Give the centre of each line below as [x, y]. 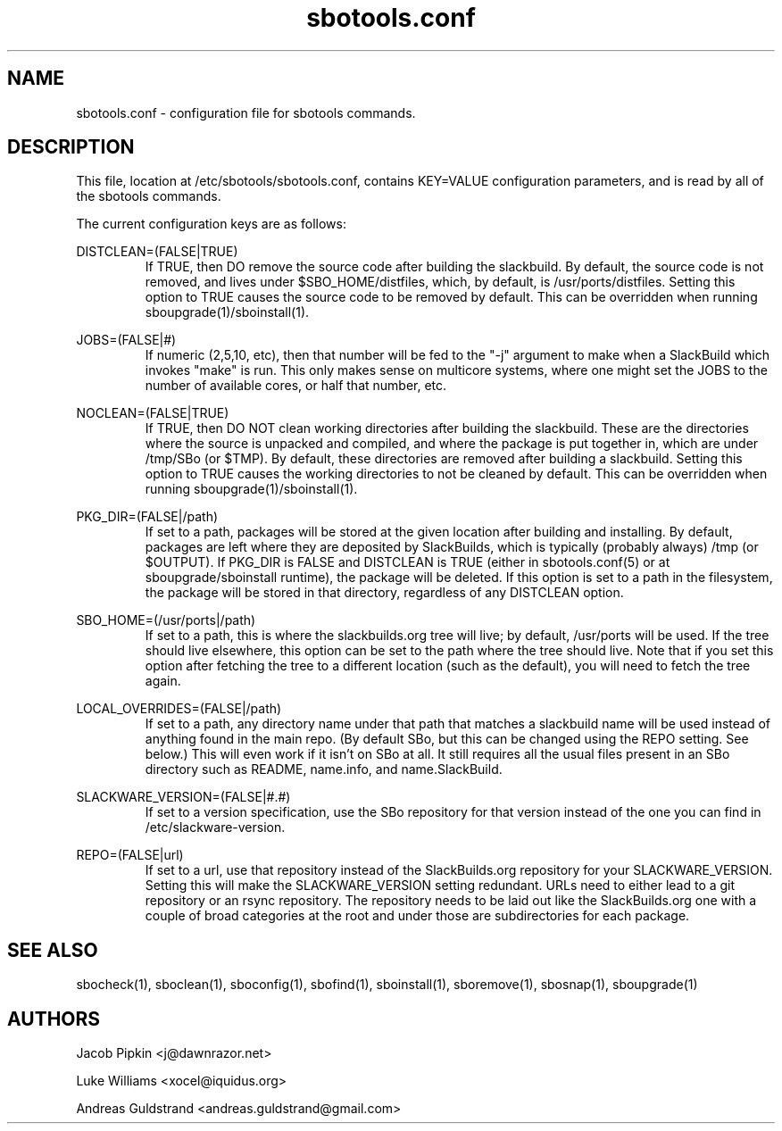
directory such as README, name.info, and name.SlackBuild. [324, 769]
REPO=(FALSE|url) [130, 855]
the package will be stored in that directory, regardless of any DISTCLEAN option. [384, 593]
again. [163, 681]
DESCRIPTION [71, 147]
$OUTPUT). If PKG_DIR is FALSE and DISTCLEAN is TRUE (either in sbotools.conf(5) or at [408, 562]
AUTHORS [54, 1019]
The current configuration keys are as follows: [211, 224]
